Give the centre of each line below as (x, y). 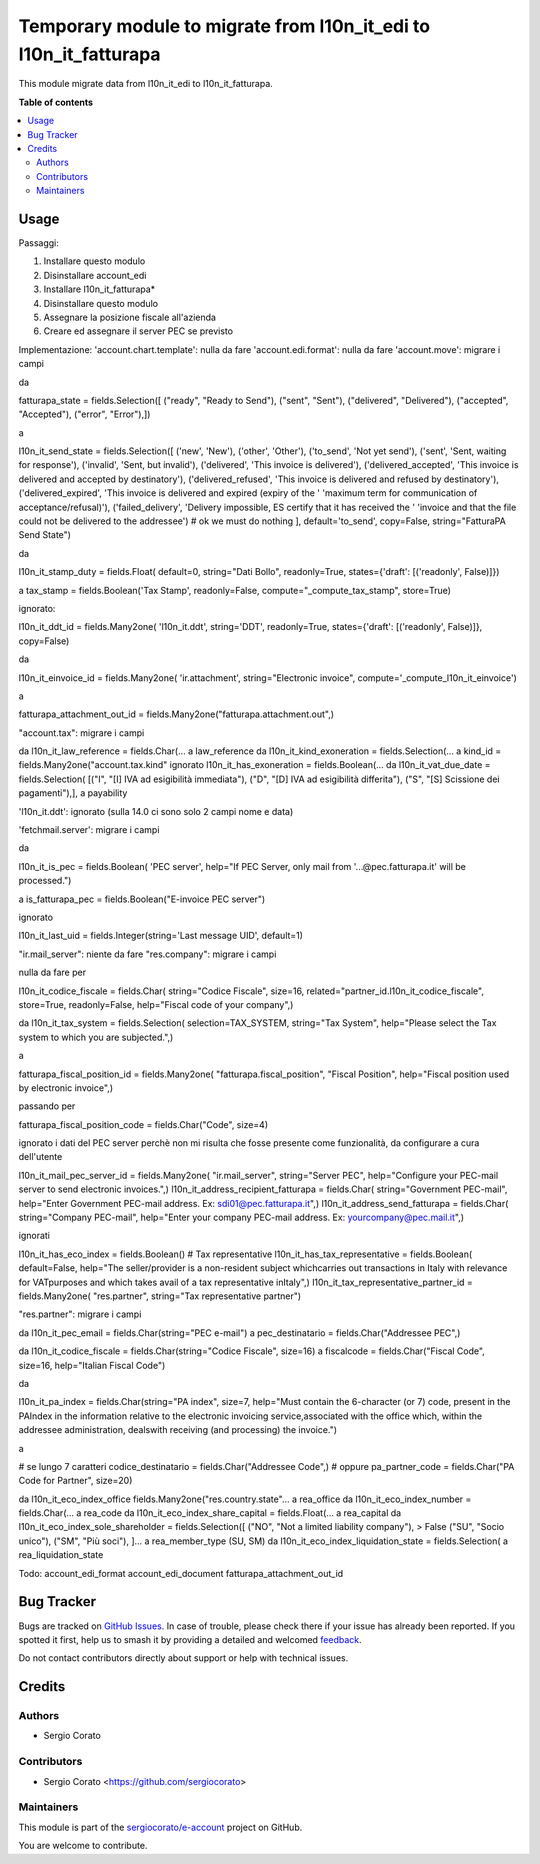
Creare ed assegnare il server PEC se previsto (138, 331)
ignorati (34, 1236)
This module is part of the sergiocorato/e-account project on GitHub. (160, 1827)
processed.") (45, 881)
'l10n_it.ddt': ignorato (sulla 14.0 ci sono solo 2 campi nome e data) (156, 811)
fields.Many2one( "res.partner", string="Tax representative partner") (160, 1296)
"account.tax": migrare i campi (81, 732)
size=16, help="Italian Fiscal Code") (92, 1365)
